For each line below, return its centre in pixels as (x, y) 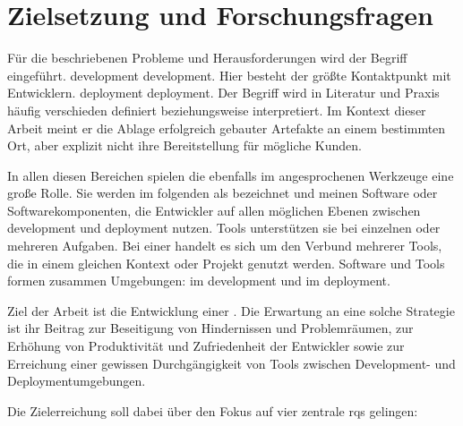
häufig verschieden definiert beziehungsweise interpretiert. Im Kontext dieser (217, 110)
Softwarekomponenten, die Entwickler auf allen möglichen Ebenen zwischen (214, 210)
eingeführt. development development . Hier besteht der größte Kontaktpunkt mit (229, 75)
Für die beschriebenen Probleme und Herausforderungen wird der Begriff (207, 58)
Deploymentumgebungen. (77, 381)
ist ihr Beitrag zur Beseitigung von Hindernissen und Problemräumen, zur (210, 328)
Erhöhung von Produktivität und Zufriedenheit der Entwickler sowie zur (206, 346)
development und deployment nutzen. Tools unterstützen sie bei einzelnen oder (224, 228)
